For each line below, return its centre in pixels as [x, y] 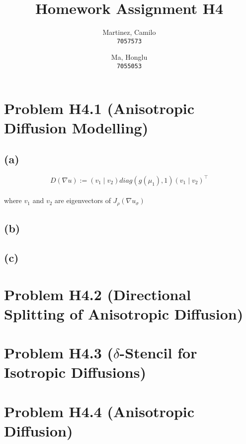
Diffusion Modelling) [76, 127]
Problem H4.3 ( [59, 353]
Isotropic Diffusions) [75, 372]
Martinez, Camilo [129, 32]
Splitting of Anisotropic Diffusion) [124, 313]
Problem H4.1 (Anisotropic [99, 108]
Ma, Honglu [129, 57]
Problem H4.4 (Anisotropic [99, 411]
